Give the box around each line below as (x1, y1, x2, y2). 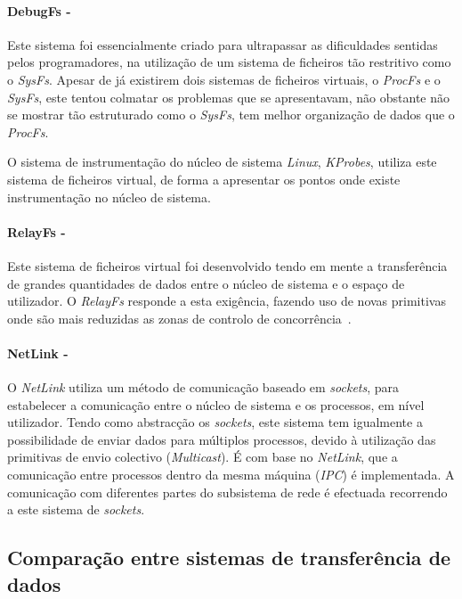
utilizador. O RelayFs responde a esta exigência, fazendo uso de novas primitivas (7, 291, 446, 310)
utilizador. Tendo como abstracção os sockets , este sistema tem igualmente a (7, 413, 423, 431)
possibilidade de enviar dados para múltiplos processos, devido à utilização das (7, 430, 436, 448)
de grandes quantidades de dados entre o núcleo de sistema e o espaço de (7, 274, 405, 292)
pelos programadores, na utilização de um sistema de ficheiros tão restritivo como (7, 53, 451, 71)
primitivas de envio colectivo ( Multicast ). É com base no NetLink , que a (7, 447, 398, 466)
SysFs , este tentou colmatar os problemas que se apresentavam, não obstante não (7, 87, 450, 106)
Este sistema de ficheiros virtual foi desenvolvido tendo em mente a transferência (7, 256, 448, 275)
